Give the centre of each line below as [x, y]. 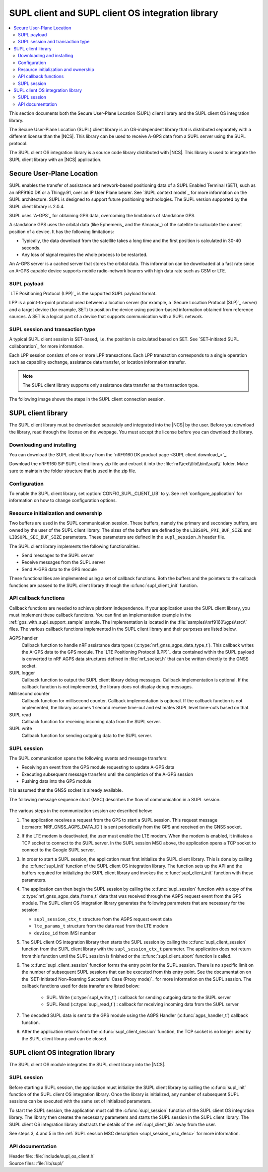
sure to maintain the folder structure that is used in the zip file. [73, 471]
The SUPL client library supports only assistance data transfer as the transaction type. [111, 385]
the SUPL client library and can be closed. [65, 1038]
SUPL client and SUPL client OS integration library [114, 13]
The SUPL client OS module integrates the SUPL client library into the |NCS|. [87, 1065]
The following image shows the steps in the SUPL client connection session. [87, 399]
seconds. [31, 248]
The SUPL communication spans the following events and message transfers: [89, 758]
